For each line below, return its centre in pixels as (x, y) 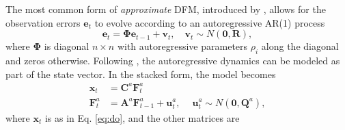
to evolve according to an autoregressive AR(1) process (210, 22)
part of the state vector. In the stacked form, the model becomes (141, 74)
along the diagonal (300, 46)
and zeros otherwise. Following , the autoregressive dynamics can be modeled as (173, 60)
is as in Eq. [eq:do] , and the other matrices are (142, 117)
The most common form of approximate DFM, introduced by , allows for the (166, 9)
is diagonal (67, 46)
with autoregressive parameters (182, 46)
